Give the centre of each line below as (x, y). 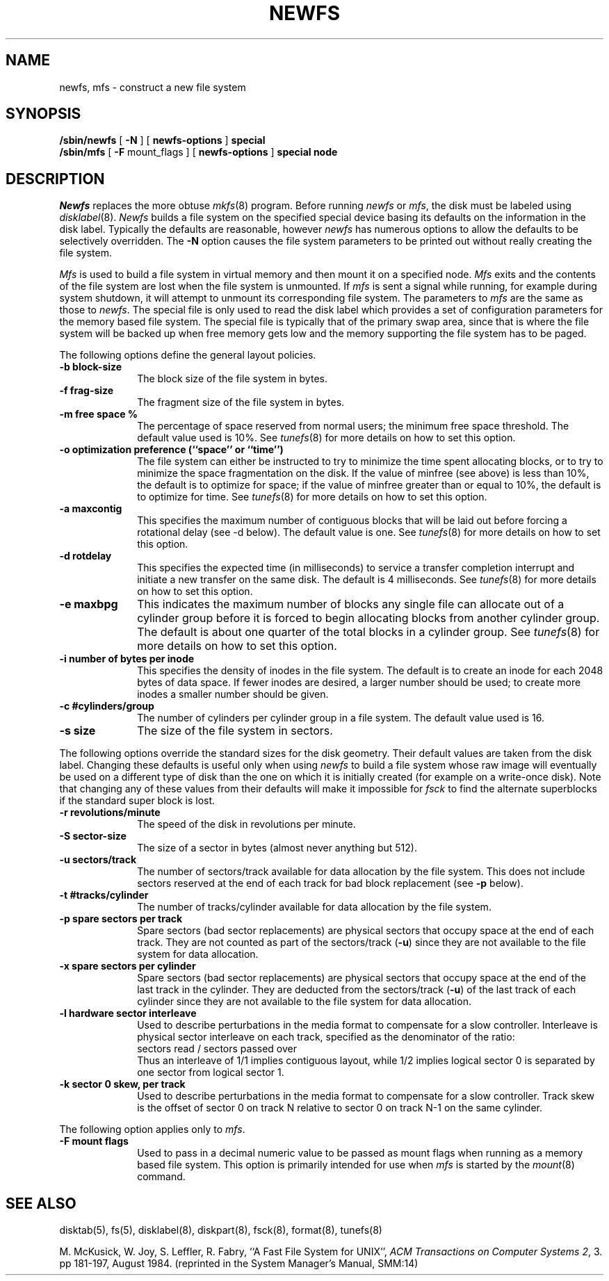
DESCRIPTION (55, 179)
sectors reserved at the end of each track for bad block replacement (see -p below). (330, 883)
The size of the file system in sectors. (235, 731)
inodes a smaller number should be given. (233, 694)
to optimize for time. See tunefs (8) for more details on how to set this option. (312, 497)
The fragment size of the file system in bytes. (241, 402)
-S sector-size (93, 836)
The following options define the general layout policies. (188, 355)
